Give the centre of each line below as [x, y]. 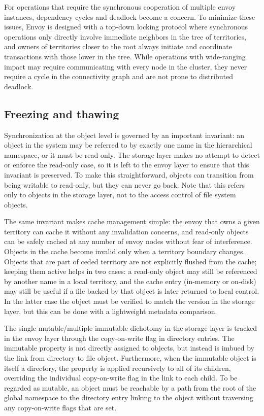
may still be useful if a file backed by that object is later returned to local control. [132, 291]
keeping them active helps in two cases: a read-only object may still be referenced [131, 271]
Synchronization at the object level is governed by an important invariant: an [124, 135]
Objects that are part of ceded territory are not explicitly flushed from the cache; [130, 261]
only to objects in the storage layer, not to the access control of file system [120, 195]
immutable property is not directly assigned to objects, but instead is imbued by [129, 348]
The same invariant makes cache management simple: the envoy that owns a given [132, 221]
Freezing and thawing [62, 113]
